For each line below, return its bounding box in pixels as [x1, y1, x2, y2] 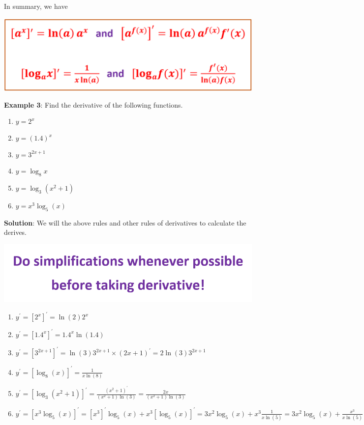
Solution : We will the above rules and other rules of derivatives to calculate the [4, 217, 246, 227]
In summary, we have [4, 1, 68, 11]
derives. [4, 227, 27, 237]
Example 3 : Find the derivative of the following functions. [4, 99, 183, 110]
